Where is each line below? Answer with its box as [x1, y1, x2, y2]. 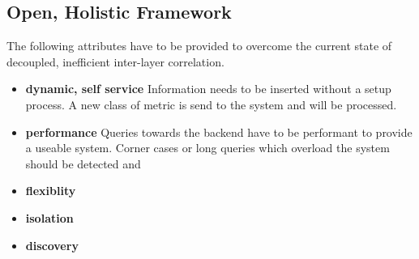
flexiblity [25, 182, 76, 199]
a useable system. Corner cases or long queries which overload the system [25, 139, 390, 156]
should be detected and [25, 155, 141, 172]
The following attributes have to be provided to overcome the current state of [6, 37, 392, 54]
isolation [25, 209, 74, 226]
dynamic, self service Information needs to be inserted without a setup [25, 80, 391, 97]
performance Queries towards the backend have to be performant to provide [25, 123, 413, 140]
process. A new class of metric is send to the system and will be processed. [25, 96, 397, 113]
